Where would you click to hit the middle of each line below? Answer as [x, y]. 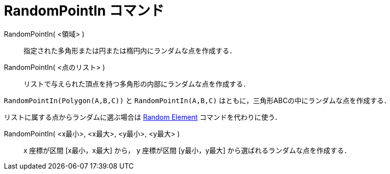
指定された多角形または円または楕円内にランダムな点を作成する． [130, 50]
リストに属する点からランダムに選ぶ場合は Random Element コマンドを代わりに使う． [143, 117]
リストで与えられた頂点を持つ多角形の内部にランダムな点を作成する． [137, 84]
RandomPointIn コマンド [84, 11]
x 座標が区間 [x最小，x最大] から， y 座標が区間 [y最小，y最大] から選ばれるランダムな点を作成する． [187, 150]
